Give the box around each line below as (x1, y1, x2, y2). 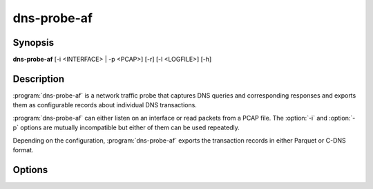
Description (12, 73, 65, 84)
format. (12, 145, 34, 154)
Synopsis (12, 37, 55, 48)
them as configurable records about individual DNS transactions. (12, 101, 197, 109)
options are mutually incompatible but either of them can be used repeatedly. (20, 123, 240, 132)
